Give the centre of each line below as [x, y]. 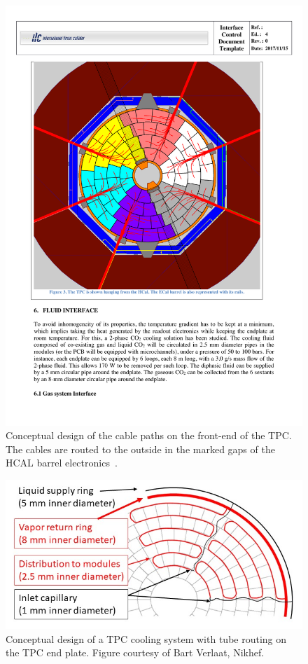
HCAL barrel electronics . [62, 463]
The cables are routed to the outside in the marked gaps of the [140, 449]
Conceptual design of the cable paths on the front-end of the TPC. [149, 435]
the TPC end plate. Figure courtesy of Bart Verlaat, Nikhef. [135, 652]
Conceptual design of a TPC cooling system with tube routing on [146, 638]
